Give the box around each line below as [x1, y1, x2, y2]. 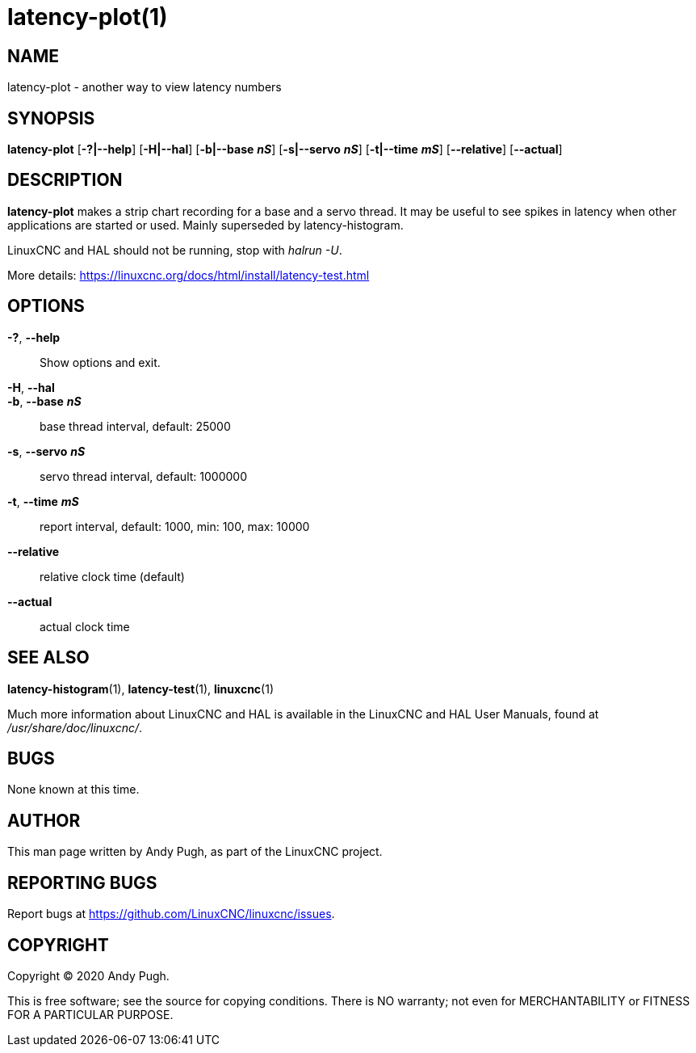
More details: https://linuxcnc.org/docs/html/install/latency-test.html [7, 267, 370, 282]
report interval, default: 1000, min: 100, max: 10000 [40, 519, 310, 533]
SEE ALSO [7, 647, 90, 668]
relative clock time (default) [40, 569, 185, 583]
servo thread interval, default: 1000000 [40, 469, 247, 483]
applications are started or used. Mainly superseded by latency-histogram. [7, 217, 404, 232]
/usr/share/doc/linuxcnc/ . [7, 720, 143, 735]
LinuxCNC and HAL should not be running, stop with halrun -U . [7, 242, 342, 257]
